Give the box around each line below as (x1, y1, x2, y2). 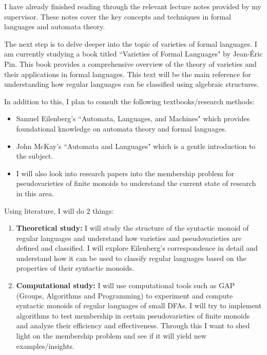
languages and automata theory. (4, 21, 105, 32)
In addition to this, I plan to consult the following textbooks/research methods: (4, 96, 255, 106)
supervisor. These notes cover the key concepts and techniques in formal (4, 11, 231, 22)
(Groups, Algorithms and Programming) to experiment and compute (16, 290, 233, 301)
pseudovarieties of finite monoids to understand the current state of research (16, 178, 256, 189)
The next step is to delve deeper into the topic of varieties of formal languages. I (4, 38, 257, 49)
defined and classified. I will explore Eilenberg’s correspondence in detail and (16, 242, 258, 253)
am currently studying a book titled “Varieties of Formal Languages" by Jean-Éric (4, 48, 263, 59)
